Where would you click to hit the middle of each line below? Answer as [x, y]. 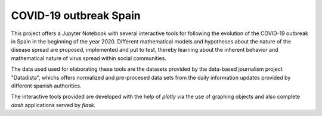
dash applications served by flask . [53, 105]
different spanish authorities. [46, 86]
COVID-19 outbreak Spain [76, 15]
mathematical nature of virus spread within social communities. [89, 58]
